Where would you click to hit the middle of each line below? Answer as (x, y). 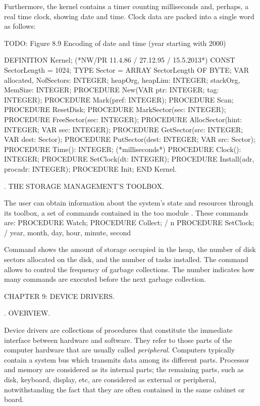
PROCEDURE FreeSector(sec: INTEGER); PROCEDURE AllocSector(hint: (123, 119)
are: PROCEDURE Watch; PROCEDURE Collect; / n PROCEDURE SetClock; (129, 222)
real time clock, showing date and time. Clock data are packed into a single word (129, 16)
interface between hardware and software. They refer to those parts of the (118, 340)
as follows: (20, 26)
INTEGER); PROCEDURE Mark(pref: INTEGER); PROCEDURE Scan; (119, 99)
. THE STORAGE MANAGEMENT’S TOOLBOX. (84, 186)
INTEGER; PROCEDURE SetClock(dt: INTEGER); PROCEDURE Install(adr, (129, 159)
